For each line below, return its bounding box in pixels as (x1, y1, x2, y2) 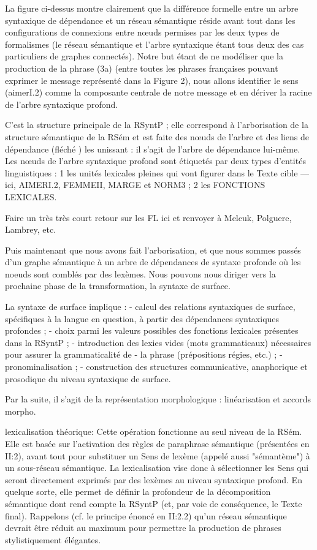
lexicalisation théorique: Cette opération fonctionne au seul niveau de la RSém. (5, 425, 302, 438)
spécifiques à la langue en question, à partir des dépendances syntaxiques (5, 312, 280, 325)
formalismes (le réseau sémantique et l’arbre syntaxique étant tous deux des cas (5, 37, 304, 50)
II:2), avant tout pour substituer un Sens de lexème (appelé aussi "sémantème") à (5, 449, 310, 462)
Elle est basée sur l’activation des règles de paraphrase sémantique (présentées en (5, 437, 310, 450)
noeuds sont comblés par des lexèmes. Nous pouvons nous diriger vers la (5, 267, 276, 280)
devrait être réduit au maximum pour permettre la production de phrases (5, 521, 281, 534)
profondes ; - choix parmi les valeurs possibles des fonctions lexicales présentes (5, 324, 299, 337)
